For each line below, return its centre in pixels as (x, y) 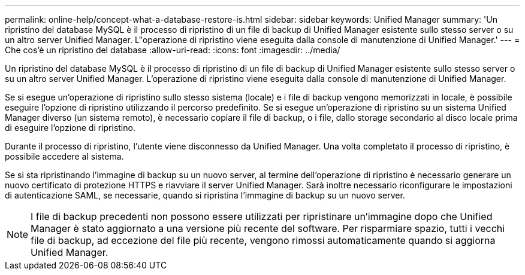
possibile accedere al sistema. (64, 156)
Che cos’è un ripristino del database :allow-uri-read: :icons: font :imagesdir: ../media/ (173, 50)
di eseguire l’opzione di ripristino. (70, 128)
